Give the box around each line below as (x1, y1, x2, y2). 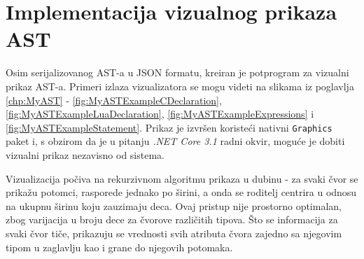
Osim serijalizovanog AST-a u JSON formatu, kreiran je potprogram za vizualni (6, 65, 349, 80)
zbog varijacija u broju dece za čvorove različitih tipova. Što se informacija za (6, 212, 338, 227)
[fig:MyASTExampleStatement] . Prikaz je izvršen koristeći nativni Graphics (6, 120, 332, 134)
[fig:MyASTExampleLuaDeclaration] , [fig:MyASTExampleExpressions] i (6, 106, 314, 121)
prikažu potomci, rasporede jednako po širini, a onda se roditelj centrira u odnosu (6, 185, 357, 199)
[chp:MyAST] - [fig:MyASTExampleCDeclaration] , (6, 92, 222, 107)
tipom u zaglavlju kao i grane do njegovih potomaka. (6, 239, 233, 254)
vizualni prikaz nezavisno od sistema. (6, 147, 164, 162)
